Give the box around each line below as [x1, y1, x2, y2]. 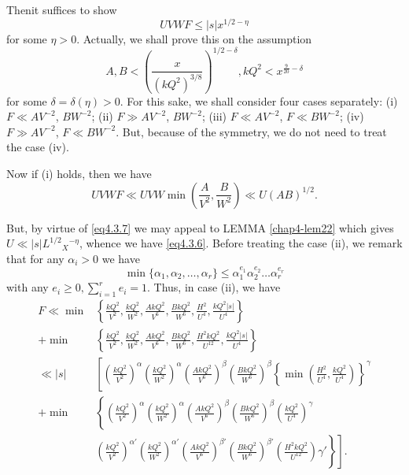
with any [6, 279, 49, 295]
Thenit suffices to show [6, 2, 117, 17]
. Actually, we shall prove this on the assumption [76, 30, 312, 46]
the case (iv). [6, 139, 69, 155]
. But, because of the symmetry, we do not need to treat [116, 123, 387, 139]
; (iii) [201, 108, 227, 124]
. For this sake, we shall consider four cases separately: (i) [120, 92, 398, 109]
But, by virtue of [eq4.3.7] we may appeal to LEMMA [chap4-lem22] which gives [6, 219, 394, 236]
